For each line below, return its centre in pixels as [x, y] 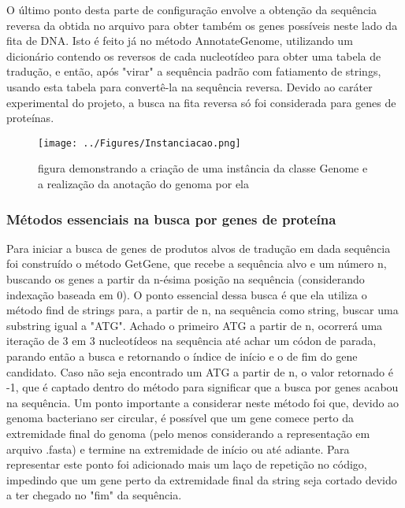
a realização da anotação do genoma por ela [144, 184]
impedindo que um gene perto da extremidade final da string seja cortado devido [202, 479]
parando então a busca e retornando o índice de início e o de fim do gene [182, 356]
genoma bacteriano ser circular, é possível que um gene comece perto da [180, 418]
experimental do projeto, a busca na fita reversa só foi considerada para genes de [201, 102]
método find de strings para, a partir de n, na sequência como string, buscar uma [202, 310]
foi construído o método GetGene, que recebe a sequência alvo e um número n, [197, 263]
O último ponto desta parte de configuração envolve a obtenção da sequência [191, 9]
